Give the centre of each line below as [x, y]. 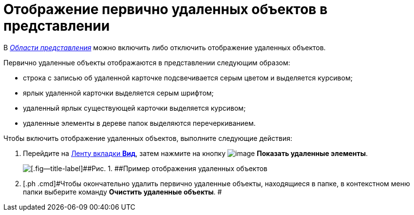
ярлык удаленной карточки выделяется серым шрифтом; [118, 93]
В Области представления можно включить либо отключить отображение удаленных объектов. [165, 47]
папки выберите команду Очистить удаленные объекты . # [122, 192]
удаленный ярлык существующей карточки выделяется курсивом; [134, 108]
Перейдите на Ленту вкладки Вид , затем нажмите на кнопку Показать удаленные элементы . [196, 153]
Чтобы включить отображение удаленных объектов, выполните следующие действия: [148, 138]
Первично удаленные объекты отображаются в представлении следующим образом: [147, 62]
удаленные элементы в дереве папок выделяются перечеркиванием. [139, 123]
